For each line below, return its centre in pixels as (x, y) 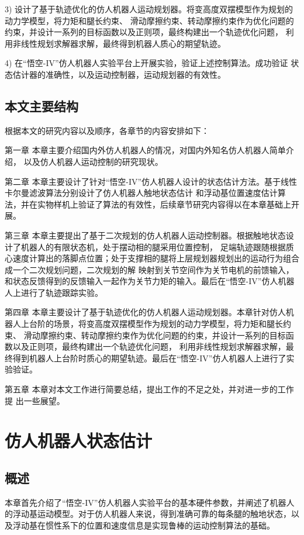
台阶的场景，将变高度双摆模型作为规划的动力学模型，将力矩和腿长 (156, 324)
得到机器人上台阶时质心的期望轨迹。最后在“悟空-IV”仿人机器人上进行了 (149, 358)
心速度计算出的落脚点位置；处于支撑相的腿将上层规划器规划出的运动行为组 (148, 258)
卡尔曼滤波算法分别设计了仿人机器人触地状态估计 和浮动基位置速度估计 (141, 193)
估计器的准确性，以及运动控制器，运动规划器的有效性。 (119, 74)
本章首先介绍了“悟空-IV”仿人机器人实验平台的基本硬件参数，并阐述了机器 (146, 502)
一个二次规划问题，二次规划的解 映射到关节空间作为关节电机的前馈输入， (153, 269)
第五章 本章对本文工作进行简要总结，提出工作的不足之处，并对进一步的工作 (149, 389)
